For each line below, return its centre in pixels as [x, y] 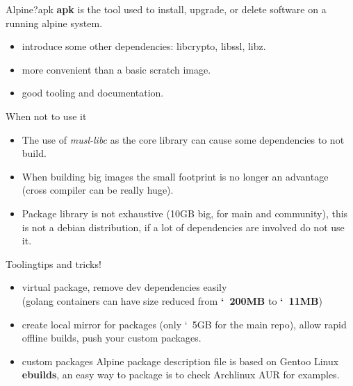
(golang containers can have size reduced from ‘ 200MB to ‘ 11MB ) [172, 300]
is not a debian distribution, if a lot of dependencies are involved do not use [183, 227]
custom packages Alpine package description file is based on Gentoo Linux [180, 361]
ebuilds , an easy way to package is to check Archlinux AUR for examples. [181, 375]
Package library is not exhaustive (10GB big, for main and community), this [185, 213]
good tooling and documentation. [93, 93]
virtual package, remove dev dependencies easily [124, 287]
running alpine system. [54, 23]
